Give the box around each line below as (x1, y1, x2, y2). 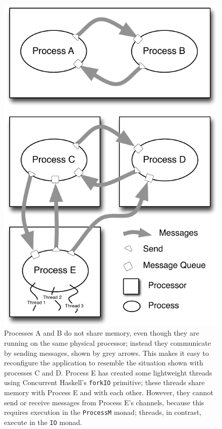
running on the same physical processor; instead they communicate (4, 338, 211, 348)
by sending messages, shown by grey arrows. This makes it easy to (4, 347, 209, 358)
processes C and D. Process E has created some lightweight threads (4, 367, 212, 378)
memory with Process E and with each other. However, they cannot (4, 387, 213, 398)
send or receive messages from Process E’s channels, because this (4, 397, 204, 407)
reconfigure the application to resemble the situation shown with (4, 357, 203, 368)
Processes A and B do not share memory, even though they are (4, 328, 199, 338)
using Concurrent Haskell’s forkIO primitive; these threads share (4, 377, 205, 388)
